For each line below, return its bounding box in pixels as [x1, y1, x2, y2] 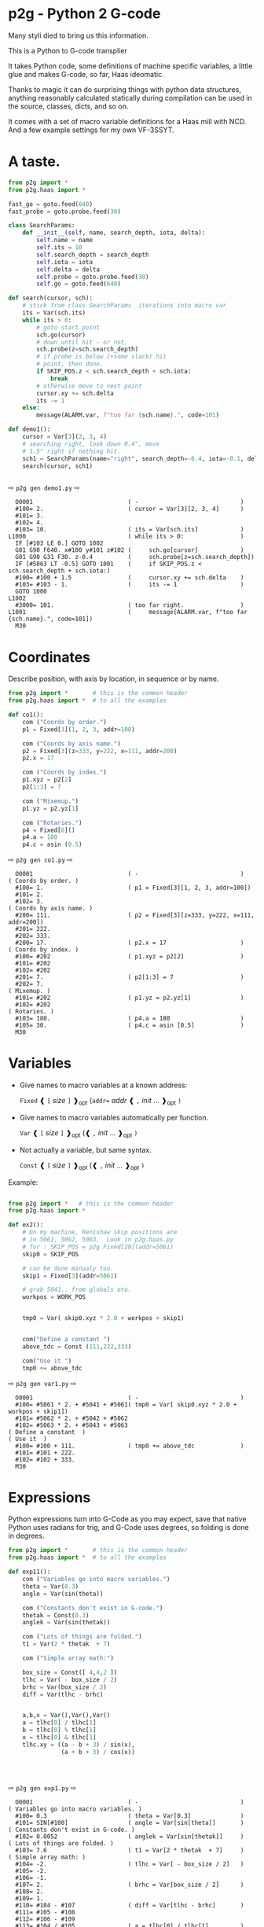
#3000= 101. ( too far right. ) [15, 601, 244, 609]
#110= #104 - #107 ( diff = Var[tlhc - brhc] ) [15, 1901, 244, 1909]
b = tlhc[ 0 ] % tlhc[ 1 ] [22, 1727, 97, 1734]
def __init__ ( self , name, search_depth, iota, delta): [22, 229, 206, 237]
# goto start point [36, 323, 101, 331]
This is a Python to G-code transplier [8, 46, 127, 55]
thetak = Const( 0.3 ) [22, 1611, 90, 1620]
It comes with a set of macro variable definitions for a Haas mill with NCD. [8, 116, 247, 126]
